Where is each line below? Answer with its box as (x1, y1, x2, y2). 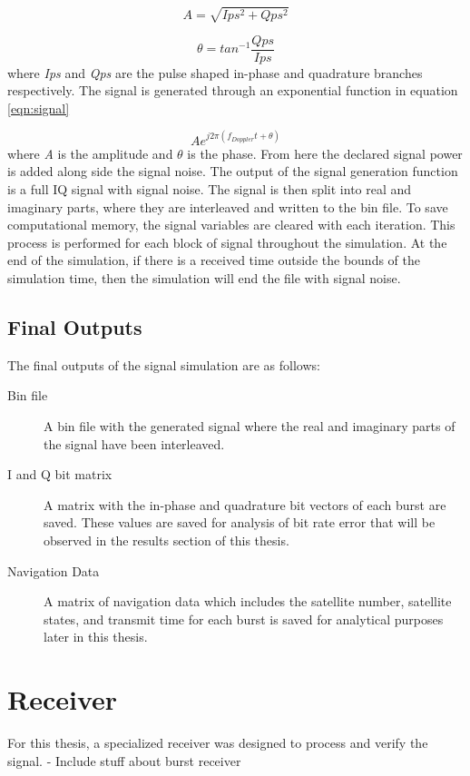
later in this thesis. (44, 627, 148, 646)
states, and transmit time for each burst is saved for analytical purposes (44, 609, 444, 628)
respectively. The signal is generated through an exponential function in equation (7, 81, 458, 100)
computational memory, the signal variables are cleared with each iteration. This (7, 215, 455, 234)
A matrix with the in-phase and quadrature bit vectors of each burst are (44, 495, 446, 514)
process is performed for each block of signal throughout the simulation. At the (7, 232, 447, 251)
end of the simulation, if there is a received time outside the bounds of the (7, 250, 420, 270)
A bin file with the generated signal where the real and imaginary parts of (44, 417, 455, 436)
